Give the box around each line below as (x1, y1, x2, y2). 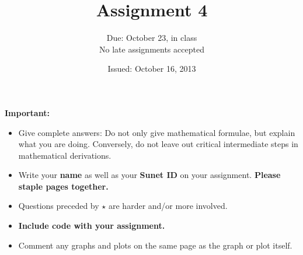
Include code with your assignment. (18, 219, 165, 232)
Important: (5, 106, 50, 118)
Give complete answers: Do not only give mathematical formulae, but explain (18, 126, 295, 138)
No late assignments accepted (99, 43, 204, 55)
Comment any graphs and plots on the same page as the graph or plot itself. (18, 239, 292, 251)
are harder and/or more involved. (108, 200, 228, 212)
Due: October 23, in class (106, 32, 197, 44)
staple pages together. (18, 180, 109, 192)
